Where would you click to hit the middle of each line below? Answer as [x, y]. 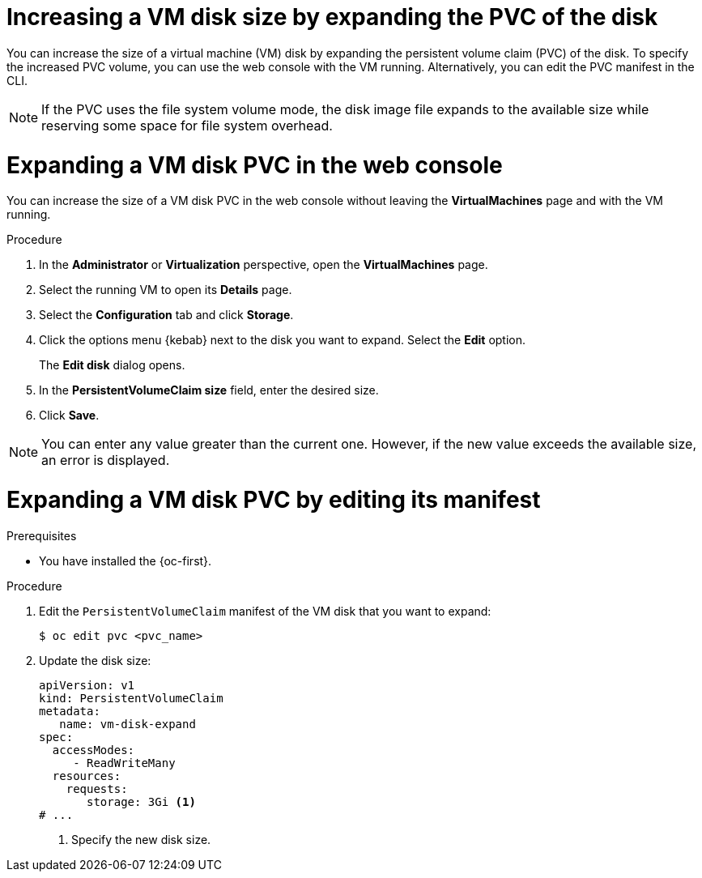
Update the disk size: [95, 660]
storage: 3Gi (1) [141, 801]
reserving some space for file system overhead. [187, 125]
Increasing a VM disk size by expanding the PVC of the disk [332, 17]
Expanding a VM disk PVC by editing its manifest [274, 500]
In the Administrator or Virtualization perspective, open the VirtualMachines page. [264, 265]
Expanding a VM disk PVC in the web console [255, 165]
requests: [97, 788]
